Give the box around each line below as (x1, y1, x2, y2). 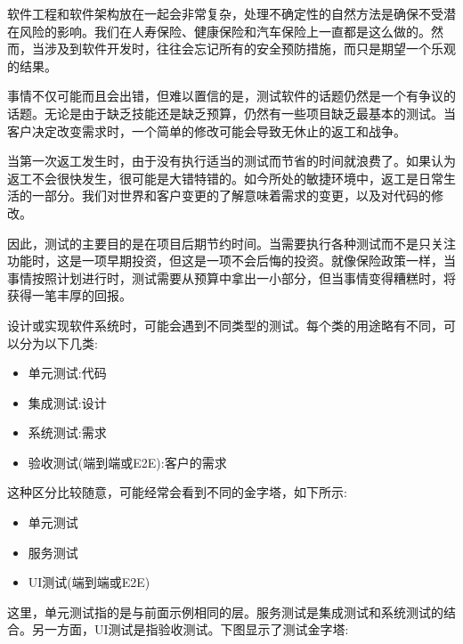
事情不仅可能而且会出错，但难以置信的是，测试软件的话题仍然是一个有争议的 (7, 86, 456, 105)
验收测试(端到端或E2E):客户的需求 (28, 452, 227, 471)
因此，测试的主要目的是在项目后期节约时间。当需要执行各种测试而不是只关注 (7, 233, 456, 252)
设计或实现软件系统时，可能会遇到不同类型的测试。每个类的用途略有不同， (7, 315, 443, 334)
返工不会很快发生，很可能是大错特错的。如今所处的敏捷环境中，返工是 (7, 168, 418, 187)
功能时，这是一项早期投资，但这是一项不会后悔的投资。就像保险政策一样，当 (7, 251, 456, 270)
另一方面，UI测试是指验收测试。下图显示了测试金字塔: (31, 620, 349, 639)
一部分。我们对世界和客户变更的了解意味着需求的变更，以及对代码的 (31, 186, 431, 205)
